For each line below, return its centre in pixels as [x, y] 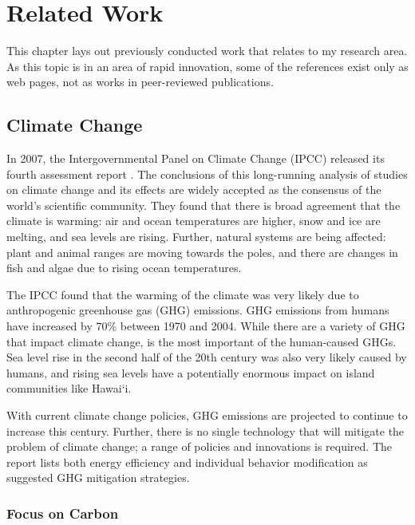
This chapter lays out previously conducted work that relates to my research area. [207, 51]
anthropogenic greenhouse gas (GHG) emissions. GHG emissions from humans [198, 310]
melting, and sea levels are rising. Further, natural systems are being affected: [196, 237]
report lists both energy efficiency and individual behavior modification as [187, 462]
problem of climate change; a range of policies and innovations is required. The [199, 446]
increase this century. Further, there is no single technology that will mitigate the [206, 430]
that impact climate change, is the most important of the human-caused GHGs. [202, 341]
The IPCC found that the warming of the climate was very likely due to [183, 294]
